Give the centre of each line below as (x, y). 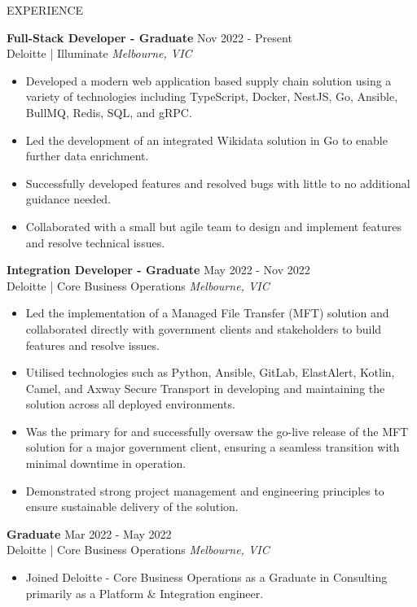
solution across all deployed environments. (130, 404)
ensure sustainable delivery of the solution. (132, 507)
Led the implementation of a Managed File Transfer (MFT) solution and (207, 313)
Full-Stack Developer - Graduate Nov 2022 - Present (149, 37)
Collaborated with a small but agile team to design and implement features (213, 226)
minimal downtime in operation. (106, 463)
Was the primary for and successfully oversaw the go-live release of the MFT (217, 431)
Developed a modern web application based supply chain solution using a (208, 80)
